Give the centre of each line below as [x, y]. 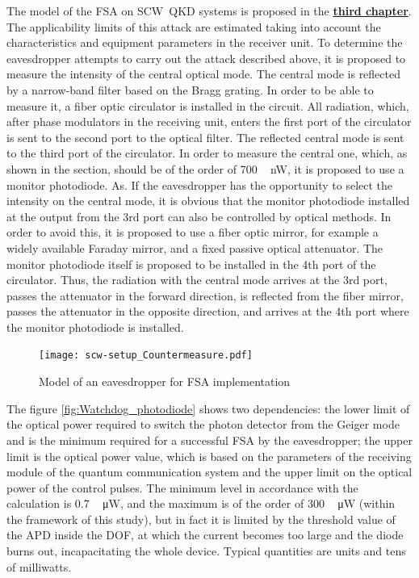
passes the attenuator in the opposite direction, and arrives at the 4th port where [208, 311]
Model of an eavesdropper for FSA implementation [165, 381]
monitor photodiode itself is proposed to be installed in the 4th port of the [191, 264]
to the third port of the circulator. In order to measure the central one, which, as [207, 153]
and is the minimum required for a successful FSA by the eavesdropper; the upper [209, 440]
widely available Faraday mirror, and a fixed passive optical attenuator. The [195, 247]
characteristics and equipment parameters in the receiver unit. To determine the [205, 42]
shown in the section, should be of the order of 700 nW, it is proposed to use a [205, 168]
